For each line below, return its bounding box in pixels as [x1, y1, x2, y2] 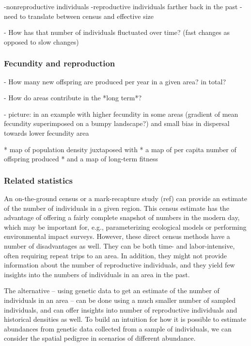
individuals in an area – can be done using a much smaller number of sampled [4, 295, 235, 305]
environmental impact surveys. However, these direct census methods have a [4, 231, 230, 241]
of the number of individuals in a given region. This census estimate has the [4, 203, 229, 213]
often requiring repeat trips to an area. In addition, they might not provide [4, 250, 227, 260]
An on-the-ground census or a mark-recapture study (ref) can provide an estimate [4, 193, 247, 203]
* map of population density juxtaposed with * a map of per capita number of [4, 144, 236, 154]
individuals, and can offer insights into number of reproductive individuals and [4, 304, 237, 315]
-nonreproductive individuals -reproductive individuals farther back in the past [4, 1, 238, 11]
